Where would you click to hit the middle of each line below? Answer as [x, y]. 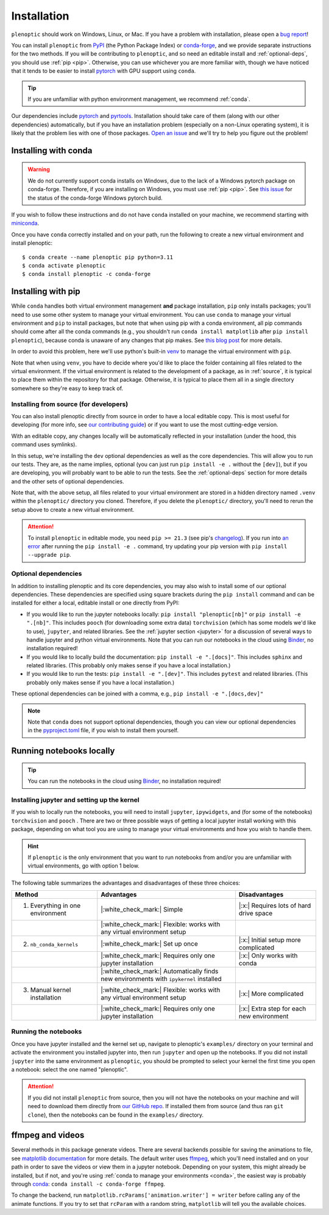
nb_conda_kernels [54, 944]
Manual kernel [51, 990]
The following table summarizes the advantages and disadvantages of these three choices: [126, 883]
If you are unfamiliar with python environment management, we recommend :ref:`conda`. [139, 99]
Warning [39, 169]
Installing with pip [46, 292]
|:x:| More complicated [271, 994]
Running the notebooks [47, 1032]
